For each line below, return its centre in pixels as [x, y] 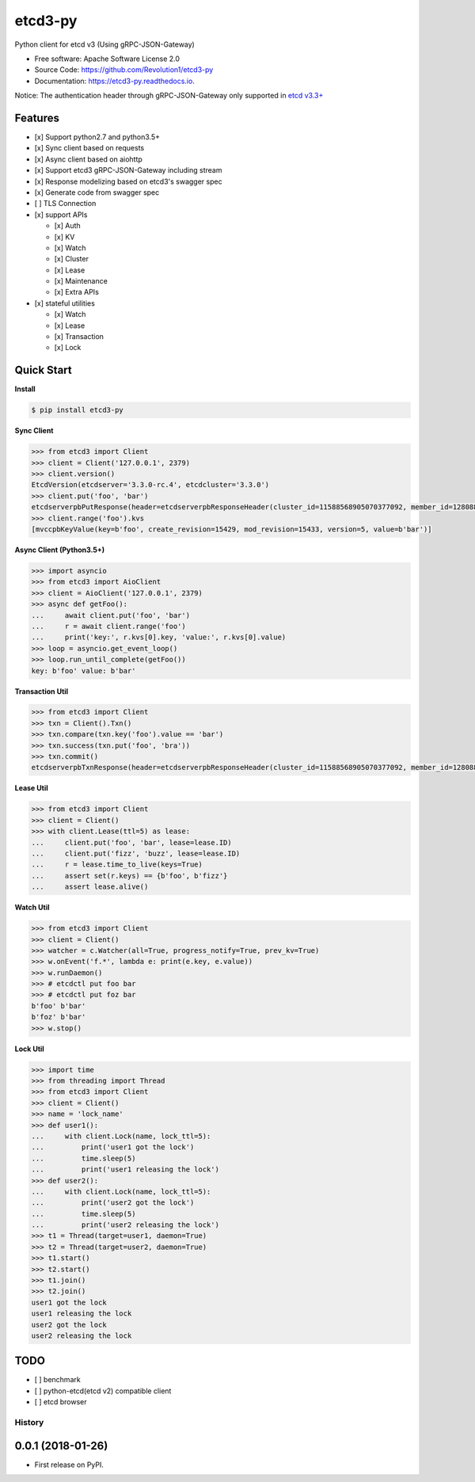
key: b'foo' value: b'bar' [84, 671]
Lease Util [31, 788]
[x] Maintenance [81, 281]
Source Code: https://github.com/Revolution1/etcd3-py [124, 70]
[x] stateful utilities [65, 303]
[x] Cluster [71, 259]
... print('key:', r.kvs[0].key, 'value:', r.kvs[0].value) [159, 637]
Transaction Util [42, 691]
